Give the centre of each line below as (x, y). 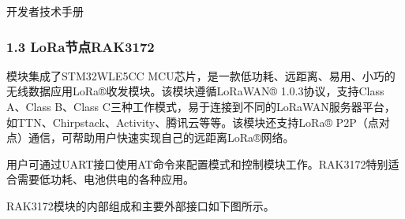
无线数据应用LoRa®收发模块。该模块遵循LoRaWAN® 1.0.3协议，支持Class (195, 91)
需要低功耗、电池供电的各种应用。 (105, 179)
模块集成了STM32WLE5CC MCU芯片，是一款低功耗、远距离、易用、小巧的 (201, 75)
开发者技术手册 (45, 11)
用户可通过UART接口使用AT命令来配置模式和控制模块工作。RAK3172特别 (197, 163)
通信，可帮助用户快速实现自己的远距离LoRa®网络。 (161, 137)
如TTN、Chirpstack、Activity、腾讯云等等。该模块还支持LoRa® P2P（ (187, 122)
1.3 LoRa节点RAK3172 (81, 46)
